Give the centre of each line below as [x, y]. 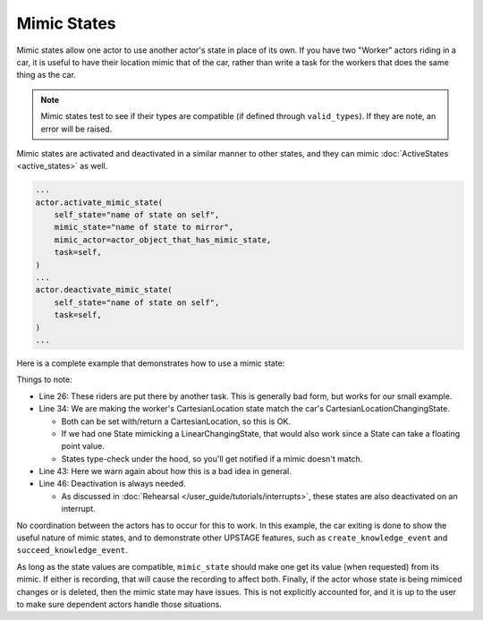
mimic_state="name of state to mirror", [144, 227]
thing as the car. [46, 75]
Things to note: [44, 379]
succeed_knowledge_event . [72, 550]
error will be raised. [76, 129]
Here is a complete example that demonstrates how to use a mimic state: [151, 363]
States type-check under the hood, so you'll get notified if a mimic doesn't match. [212, 459]
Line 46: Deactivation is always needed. [113, 484]
